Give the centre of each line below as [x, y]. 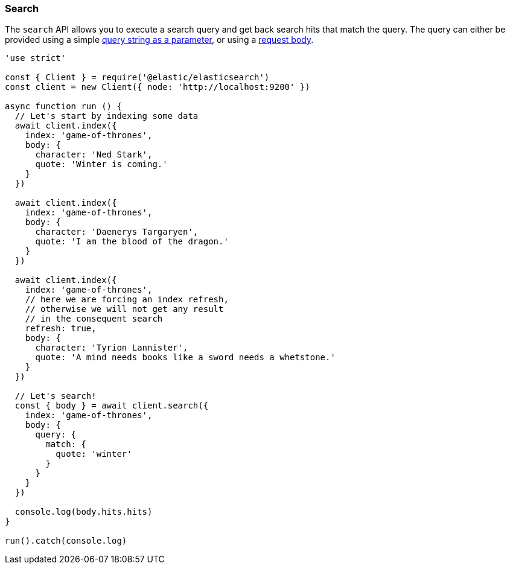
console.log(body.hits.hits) [84, 512]
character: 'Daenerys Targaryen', [117, 232]
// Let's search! [56, 396]
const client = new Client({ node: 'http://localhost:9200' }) [158, 87]
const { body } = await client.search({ [112, 406]
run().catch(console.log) [66, 541]
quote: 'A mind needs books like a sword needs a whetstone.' [185, 358]
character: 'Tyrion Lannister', [112, 348]
